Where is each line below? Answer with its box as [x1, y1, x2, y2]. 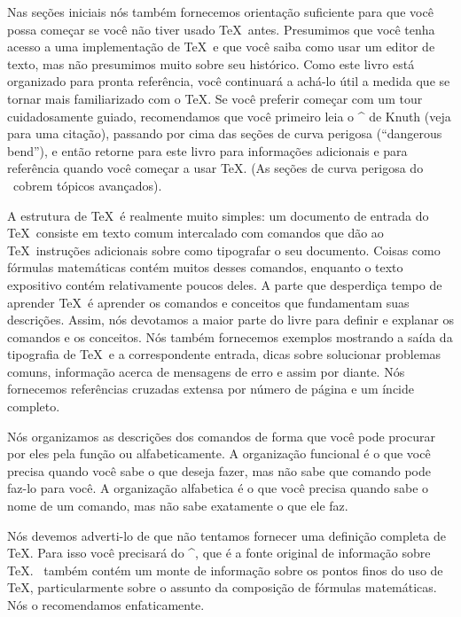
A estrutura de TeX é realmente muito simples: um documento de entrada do [7, 206, 429, 224]
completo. [7, 397, 60, 416]
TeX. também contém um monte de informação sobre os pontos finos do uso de [7, 560, 443, 579]
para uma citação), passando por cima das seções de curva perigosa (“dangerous [7, 124, 442, 143]
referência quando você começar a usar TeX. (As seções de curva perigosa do [7, 159, 424, 177]
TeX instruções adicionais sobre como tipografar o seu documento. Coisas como [7, 240, 441, 259]
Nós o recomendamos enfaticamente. [7, 596, 205, 613]
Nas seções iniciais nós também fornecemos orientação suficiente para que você [7, 3, 434, 20]
